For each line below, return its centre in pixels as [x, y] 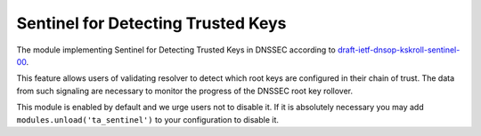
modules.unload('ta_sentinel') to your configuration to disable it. [148, 119]
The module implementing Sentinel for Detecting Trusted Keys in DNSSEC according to [176, 50]
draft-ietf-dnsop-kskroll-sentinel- [399, 50]
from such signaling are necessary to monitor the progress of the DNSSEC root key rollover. [185, 91]
